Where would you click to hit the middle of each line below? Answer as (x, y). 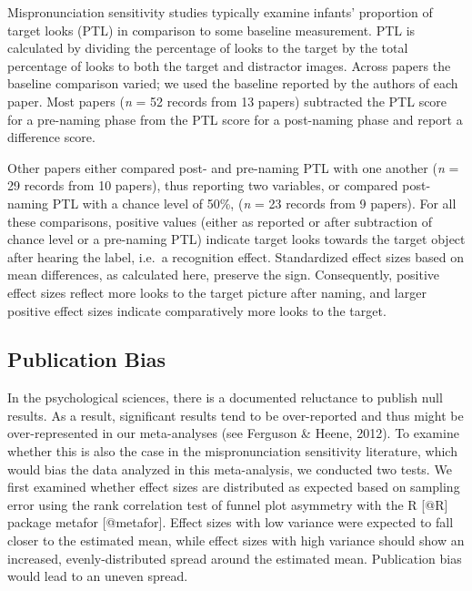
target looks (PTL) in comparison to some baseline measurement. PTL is (211, 30)
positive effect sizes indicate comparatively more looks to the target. (197, 310)
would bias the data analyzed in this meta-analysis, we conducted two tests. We (230, 469)
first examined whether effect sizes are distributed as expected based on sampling (234, 487)
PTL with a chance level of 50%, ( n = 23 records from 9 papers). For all (254, 203)
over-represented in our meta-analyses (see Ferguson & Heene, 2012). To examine (233, 433)
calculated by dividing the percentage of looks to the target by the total (208, 48)
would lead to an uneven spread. (98, 576)
